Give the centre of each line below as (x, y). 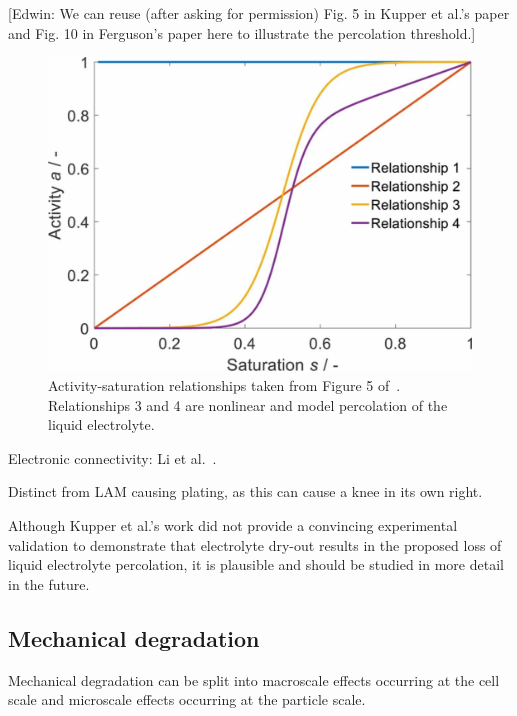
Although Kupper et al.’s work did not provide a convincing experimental (233, 525)
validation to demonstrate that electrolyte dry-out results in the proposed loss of (255, 544)
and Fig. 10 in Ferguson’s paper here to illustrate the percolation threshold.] (242, 32)
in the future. (49, 583)
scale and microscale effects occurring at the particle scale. (187, 699)
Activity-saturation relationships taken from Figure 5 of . (224, 385)
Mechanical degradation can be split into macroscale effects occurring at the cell (254, 679)
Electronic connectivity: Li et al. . (112, 457)
